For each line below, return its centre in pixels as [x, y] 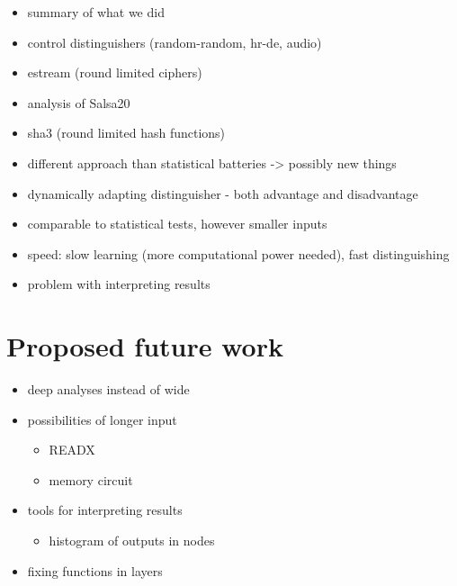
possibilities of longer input [102, 419]
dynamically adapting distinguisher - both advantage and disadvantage [223, 193]
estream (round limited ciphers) [115, 72]
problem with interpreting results [119, 284]
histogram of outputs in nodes [132, 541]
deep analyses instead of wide [108, 389]
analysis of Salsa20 [79, 102]
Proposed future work [145, 346]
